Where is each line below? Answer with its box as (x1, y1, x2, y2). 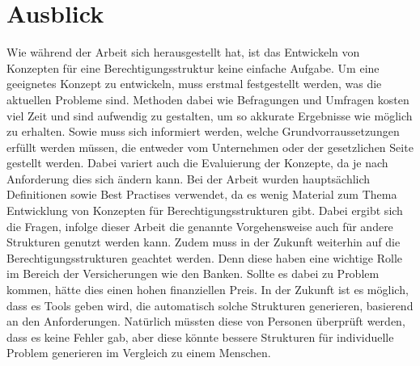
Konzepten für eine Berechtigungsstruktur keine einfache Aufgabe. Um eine (6, 59, 380, 76)
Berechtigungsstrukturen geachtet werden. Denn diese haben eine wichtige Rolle (6, 249, 402, 266)
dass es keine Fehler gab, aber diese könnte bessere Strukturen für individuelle (6, 328, 394, 345)
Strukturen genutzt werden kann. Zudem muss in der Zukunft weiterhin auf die (6, 233, 401, 250)
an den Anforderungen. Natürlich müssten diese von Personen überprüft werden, (6, 313, 405, 330)
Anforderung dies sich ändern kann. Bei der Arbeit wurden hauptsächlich (6, 170, 371, 187)
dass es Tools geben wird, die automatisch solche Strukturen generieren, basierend (6, 297, 414, 313)
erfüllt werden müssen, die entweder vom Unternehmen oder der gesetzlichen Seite (6, 138, 414, 155)
